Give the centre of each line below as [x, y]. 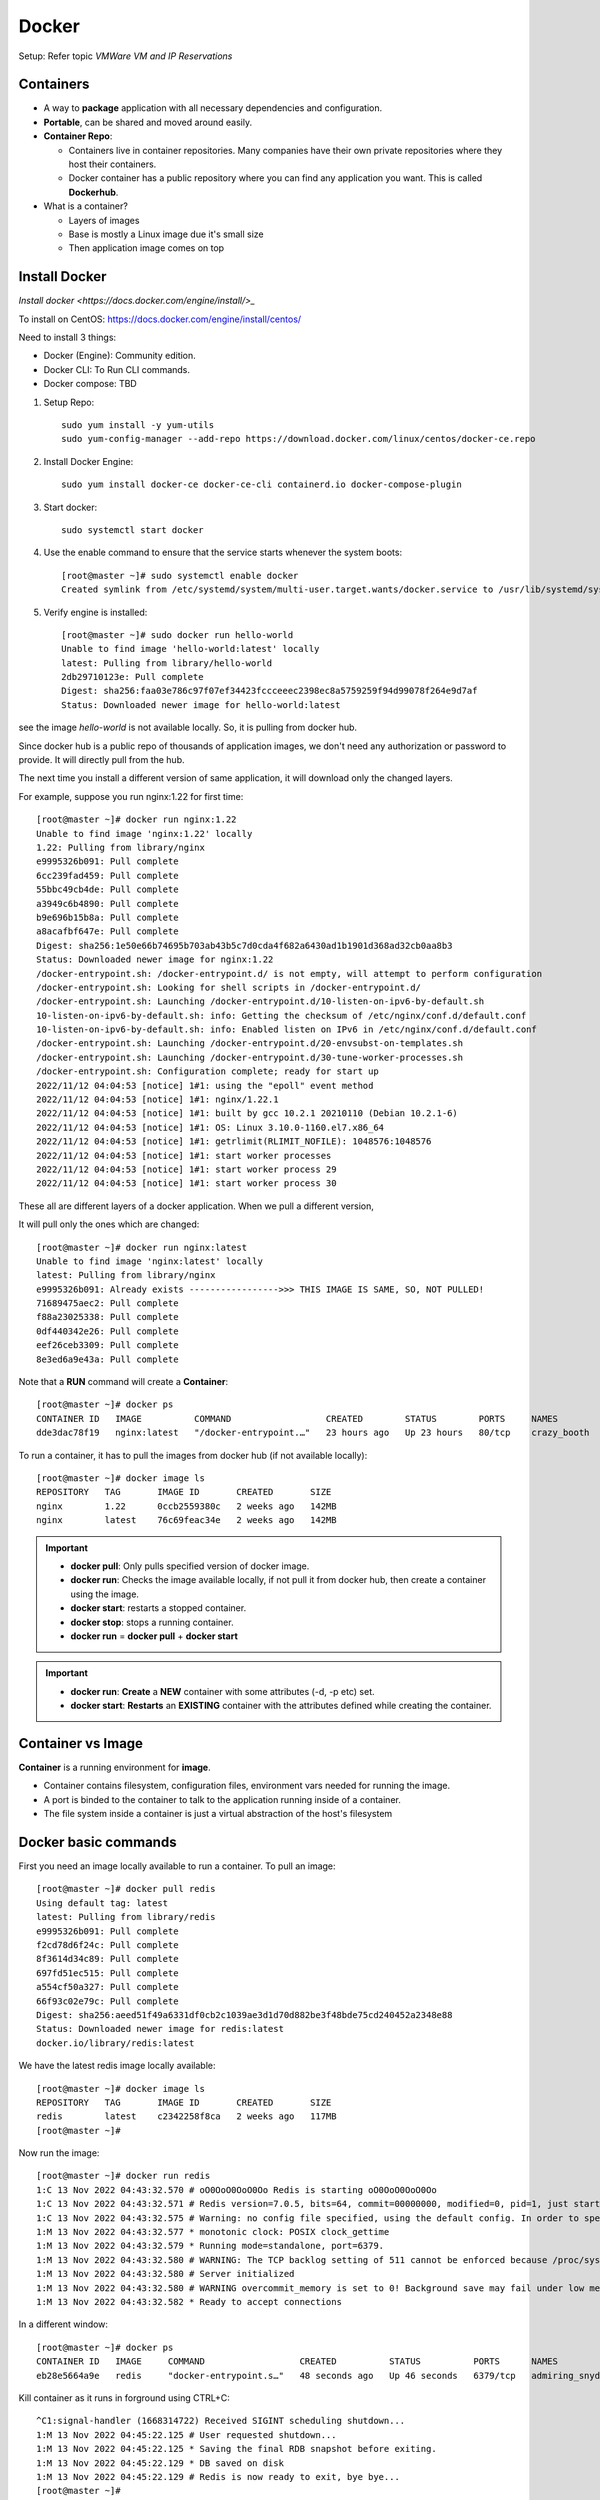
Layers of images [104, 220]
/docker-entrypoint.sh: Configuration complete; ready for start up [207, 1071]
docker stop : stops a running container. [152, 1622]
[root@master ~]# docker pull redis [126, 1889]
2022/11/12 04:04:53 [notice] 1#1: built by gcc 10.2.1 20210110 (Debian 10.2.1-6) [247, 1113]
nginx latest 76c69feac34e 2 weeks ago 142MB [186, 1520]
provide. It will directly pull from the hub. [101, 760]
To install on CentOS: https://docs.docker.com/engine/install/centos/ [160, 319]
